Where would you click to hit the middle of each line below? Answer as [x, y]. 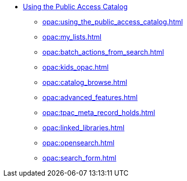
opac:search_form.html [79, 158]
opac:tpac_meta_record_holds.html [99, 112]
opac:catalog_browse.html [85, 82]
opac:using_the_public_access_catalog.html [113, 22]
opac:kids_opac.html [75, 67]
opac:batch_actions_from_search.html [103, 52]
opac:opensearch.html [78, 143]
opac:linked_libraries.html [84, 128]
